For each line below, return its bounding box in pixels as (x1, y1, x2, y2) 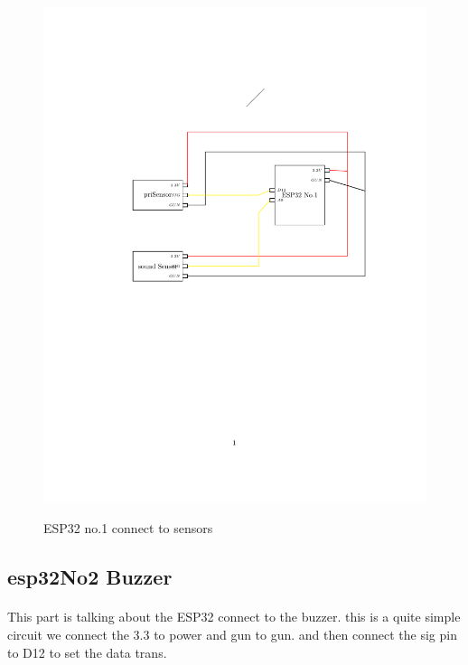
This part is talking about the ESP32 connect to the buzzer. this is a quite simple (7, 607, 461, 626)
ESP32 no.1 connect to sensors (43, 519, 213, 538)
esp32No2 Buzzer (7, 563, 173, 591)
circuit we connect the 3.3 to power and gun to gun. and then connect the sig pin (7, 625, 457, 644)
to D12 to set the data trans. (7, 642, 167, 661)
